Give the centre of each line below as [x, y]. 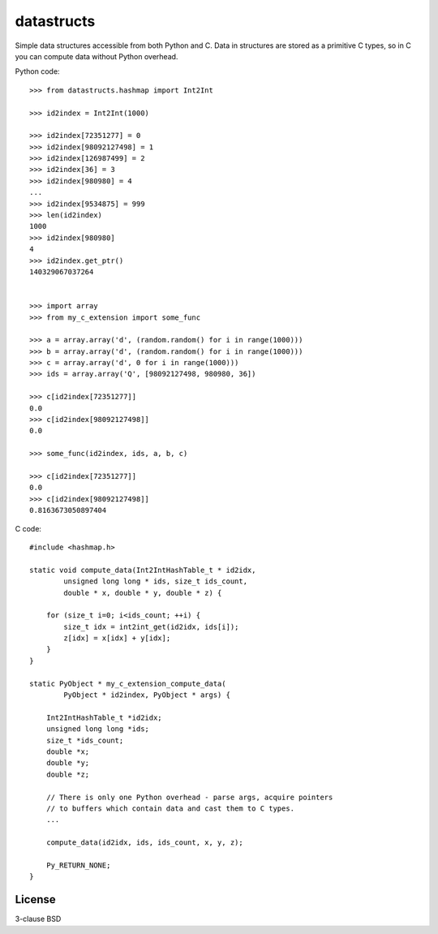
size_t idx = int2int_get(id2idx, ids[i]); [151, 626]
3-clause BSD [38, 919]
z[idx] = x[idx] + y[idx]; [117, 638]
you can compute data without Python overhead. [97, 56]
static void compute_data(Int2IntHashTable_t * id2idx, [143, 570]
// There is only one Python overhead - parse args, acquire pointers [189, 797]
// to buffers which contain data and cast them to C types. [170, 808]
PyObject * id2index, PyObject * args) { [147, 695]
